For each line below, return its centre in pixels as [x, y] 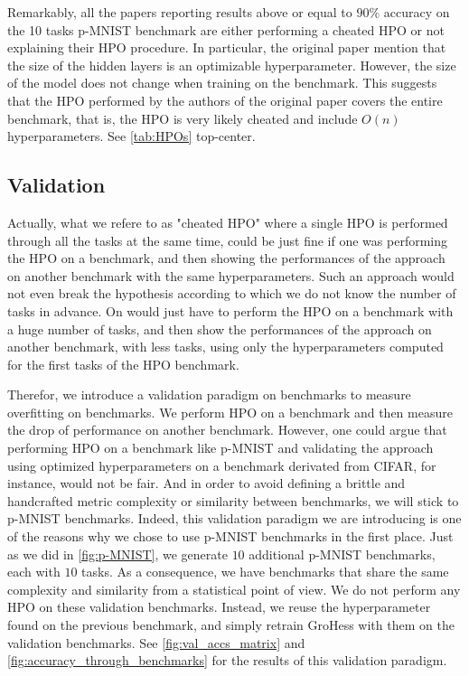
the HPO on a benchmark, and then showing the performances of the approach [226, 258]
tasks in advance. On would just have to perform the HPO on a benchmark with [230, 310]
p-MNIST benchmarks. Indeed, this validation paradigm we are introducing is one [234, 518]
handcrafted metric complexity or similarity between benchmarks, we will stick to [233, 500]
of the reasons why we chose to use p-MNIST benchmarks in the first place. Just [230, 536]
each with [34, 572]
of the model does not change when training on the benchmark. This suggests [222, 83]
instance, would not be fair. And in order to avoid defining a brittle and [206, 483]
